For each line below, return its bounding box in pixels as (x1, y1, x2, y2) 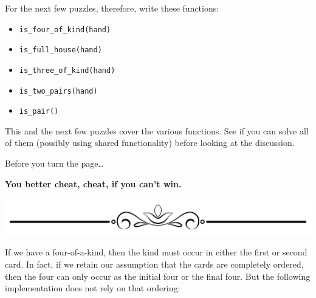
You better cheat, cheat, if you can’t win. (5, 177, 182, 190)
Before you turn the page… (5, 157, 104, 170)
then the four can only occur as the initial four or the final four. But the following (5, 269, 311, 282)
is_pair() (19, 107, 59, 116)
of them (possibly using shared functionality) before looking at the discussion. (5, 136, 295, 149)
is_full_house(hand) (19, 46, 102, 55)
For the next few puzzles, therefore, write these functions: (5, 2, 219, 14)
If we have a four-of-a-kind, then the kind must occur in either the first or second (5, 246, 307, 258)
